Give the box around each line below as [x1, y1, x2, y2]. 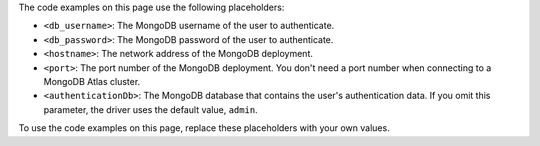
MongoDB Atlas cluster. [43, 75, 141, 87]
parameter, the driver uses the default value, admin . [43, 103, 259, 115]
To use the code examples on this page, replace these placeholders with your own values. [18, 122, 390, 134]
